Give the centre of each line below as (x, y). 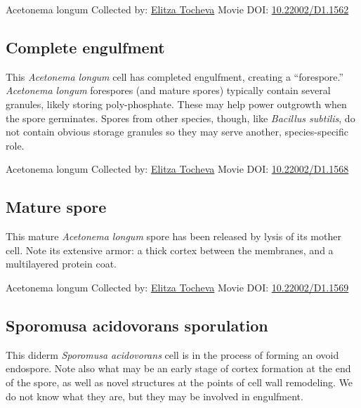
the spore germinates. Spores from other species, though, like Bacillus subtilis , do (180, 118)
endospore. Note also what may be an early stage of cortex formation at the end (178, 368)
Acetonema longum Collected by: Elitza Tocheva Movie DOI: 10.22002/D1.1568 (177, 169)
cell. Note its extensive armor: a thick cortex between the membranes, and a (170, 250)
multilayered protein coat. (61, 264)
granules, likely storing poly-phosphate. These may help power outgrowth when (176, 104)
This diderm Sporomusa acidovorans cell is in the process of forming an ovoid (172, 354)
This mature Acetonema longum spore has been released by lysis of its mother (173, 236)
